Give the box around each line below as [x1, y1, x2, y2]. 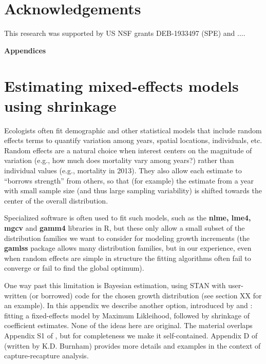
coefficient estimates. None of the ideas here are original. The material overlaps [4, 320, 253, 331]
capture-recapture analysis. [4, 350, 89, 361]
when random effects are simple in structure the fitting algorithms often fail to [4, 252, 251, 263]
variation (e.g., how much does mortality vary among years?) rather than [4, 155, 234, 166]
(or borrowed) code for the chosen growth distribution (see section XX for [29, 290, 262, 300]
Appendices [4, 45, 46, 55]
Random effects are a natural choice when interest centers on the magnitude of [4, 145, 252, 155]
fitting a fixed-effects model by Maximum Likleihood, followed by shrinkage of [4, 310, 250, 320]
